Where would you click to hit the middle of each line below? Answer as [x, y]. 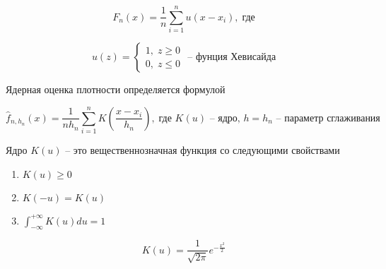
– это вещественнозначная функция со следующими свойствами [203, 150]
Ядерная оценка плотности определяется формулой [116, 89]
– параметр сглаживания [328, 118]
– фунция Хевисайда [232, 58]
